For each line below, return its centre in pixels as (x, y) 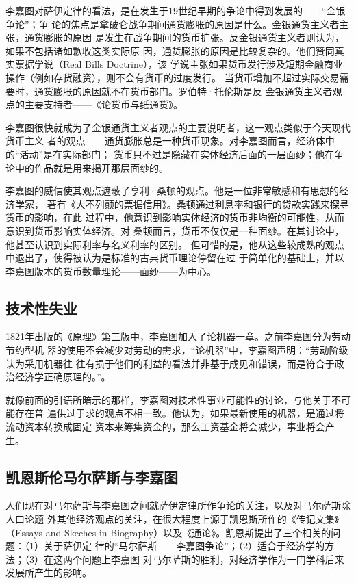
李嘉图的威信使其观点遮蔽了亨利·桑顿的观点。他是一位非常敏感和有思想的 (172, 191)
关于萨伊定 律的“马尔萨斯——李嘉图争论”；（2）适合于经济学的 (184, 546)
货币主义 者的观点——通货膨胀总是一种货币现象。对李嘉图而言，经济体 (165, 141)
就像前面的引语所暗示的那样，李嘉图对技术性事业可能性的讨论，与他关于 (168, 399)
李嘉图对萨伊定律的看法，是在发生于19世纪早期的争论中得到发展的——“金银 (176, 10)
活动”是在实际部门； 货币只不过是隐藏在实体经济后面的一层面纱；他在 (177, 154)
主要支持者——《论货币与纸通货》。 (103, 104)
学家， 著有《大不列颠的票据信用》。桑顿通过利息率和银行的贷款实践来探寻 (182, 204)
